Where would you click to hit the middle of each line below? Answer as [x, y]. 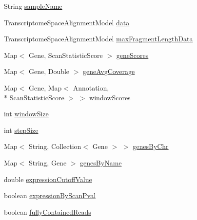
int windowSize [26, 114]
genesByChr [151, 146]
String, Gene [48, 162]
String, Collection [55, 146]
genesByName [101, 162]
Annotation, [91, 87]
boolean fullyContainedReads [48, 211]
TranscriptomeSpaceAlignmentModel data [67, 22]
